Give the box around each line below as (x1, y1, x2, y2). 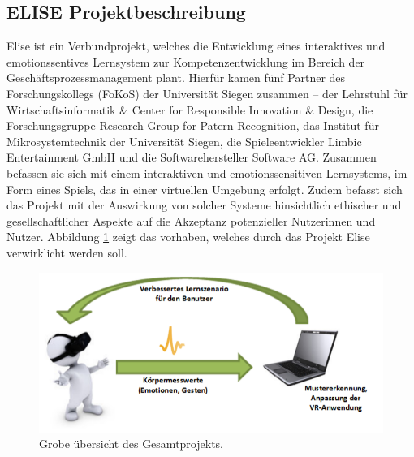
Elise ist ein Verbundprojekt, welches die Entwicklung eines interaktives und (6, 37, 386, 54)
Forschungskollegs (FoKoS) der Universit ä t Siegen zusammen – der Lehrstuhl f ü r (6, 84, 408, 101)
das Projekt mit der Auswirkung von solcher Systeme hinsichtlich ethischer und (6, 196, 402, 213)
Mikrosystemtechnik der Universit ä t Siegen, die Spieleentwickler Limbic (6, 132, 362, 149)
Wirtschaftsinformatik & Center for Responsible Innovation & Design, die (6, 101, 373, 118)
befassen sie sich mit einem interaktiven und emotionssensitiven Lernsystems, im (6, 164, 408, 181)
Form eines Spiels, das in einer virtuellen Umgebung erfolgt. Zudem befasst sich (6, 180, 403, 197)
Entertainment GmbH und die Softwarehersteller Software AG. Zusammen (6, 149, 377, 166)
